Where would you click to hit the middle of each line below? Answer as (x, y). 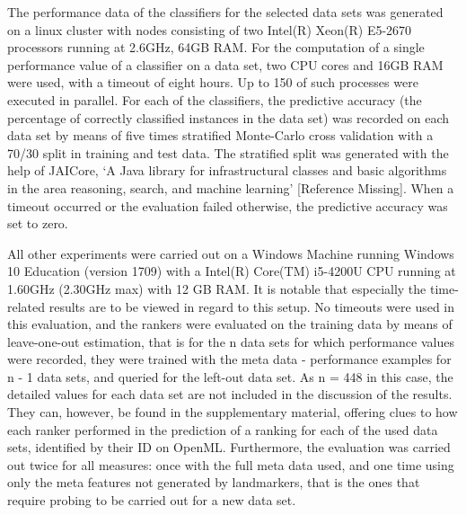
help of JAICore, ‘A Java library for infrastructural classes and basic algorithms (227, 170)
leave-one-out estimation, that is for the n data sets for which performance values (231, 341)
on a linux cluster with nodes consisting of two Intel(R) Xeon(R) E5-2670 (210, 29)
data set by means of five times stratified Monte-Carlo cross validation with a (220, 135)
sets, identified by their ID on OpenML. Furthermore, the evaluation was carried (229, 447)
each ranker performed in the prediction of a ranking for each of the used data (223, 429)
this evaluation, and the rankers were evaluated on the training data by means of (230, 324)
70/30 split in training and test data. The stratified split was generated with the (228, 152)
